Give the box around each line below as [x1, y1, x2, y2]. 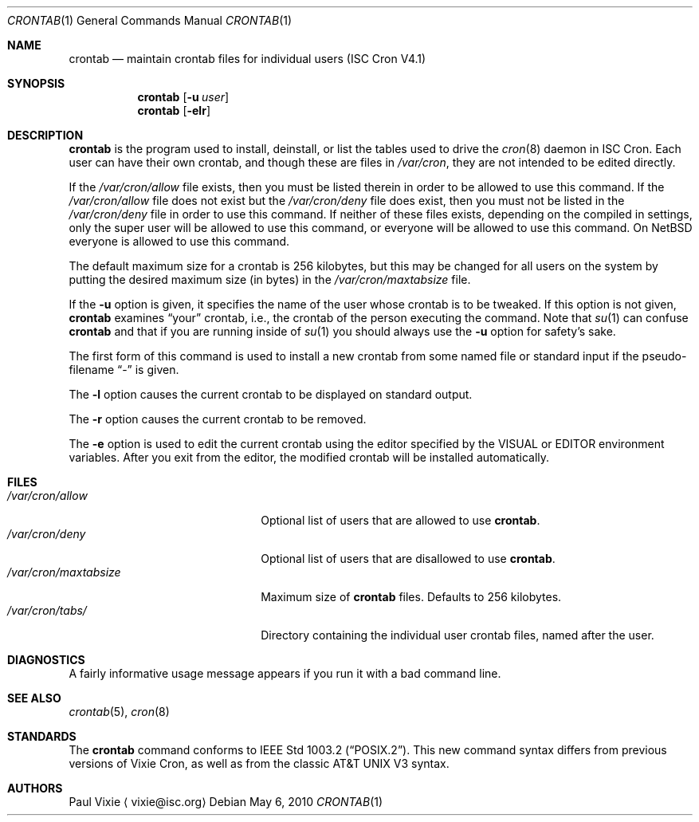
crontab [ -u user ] [137, 90, 230, 104]
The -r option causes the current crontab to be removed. [69, 412, 367, 426]
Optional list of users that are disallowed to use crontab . [261, 552, 556, 565]
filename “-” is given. [69, 363, 179, 376]
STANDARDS [7, 730, 77, 743]
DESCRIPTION [7, 128, 84, 142]
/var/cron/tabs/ [7, 604, 87, 617]
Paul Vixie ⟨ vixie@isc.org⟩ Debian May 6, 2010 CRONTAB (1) [69, 795, 383, 808]
